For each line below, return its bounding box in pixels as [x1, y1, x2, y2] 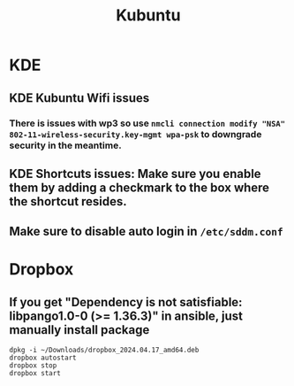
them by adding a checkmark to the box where [9, 180, 270, 195]
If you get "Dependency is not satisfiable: [9, 294, 243, 310]
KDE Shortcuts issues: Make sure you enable [9, 166, 262, 181]
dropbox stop [9, 361, 57, 370]
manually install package [9, 322, 150, 337]
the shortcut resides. [9, 194, 128, 209]
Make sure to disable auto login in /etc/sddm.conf [9, 224, 284, 239]
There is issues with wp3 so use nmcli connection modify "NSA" [9, 117, 285, 129]
